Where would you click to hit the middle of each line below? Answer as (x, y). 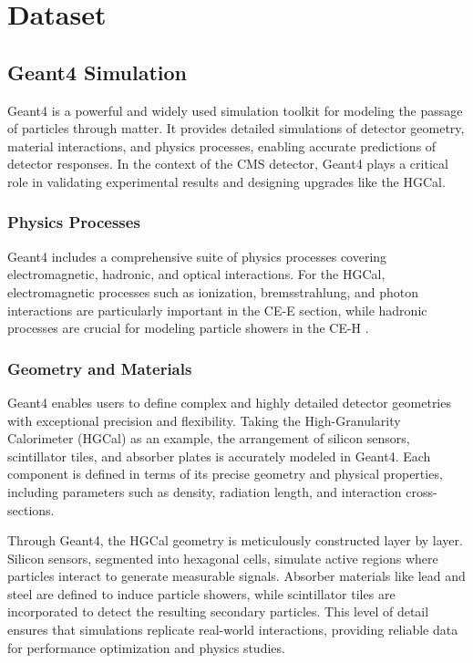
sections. (31, 509)
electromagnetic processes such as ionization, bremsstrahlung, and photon (213, 291)
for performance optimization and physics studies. (146, 647)
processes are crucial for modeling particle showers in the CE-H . (188, 328)
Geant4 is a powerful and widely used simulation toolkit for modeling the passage (235, 110)
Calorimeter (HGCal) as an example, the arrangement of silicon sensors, (209, 438)
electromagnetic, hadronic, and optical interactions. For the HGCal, (196, 274)
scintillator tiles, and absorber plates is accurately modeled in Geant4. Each (219, 456)
